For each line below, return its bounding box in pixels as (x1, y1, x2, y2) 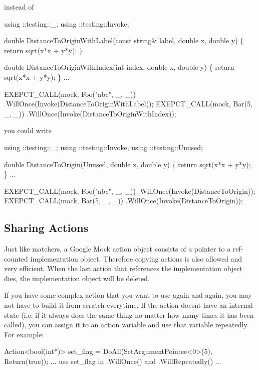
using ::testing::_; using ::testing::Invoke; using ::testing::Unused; (4, 142, 203, 152)
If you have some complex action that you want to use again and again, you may (4, 290, 252, 300)
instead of (4, 2, 34, 12)
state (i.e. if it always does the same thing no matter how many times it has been (4, 309, 254, 320)
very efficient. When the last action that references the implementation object (4, 263, 242, 274)
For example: (4, 329, 44, 339)
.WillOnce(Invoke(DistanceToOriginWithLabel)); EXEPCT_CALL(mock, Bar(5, (4, 98, 253, 109)
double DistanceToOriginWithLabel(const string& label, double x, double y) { (4, 35, 244, 46)
